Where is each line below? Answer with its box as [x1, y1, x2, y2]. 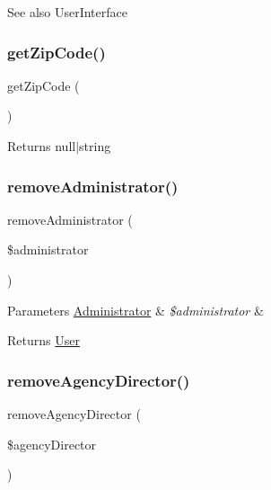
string [79, 137, 111, 155]
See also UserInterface [7, 3, 127, 21]
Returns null [7, 137, 76, 155]
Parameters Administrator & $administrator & [7, 300, 264, 319]
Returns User [7, 331, 80, 350]
